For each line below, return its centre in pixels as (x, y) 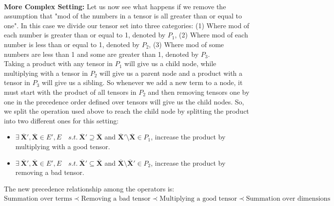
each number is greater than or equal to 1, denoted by (85, 35)
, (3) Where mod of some (187, 44)
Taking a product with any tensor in (59, 63)
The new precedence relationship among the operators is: (89, 188)
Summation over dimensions (288, 199)
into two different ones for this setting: (61, 120)
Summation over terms (38, 199)
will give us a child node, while (170, 63)
